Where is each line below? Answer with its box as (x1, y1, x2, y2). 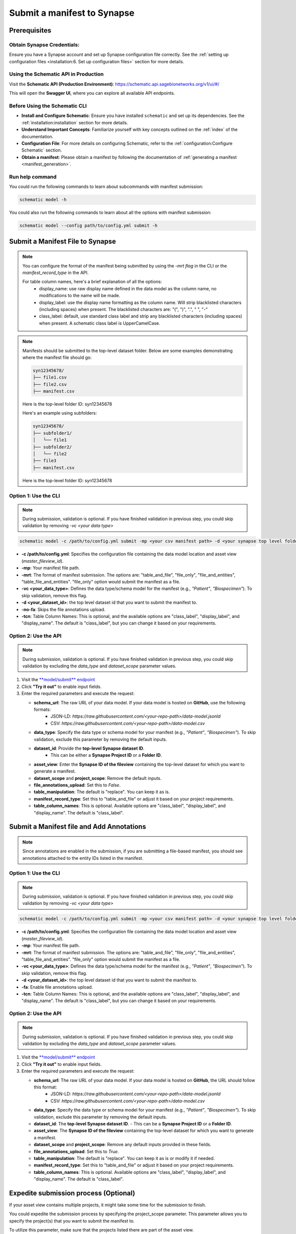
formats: (34, 706, 51, 713)
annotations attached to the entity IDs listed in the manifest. (22, 855, 144, 861)
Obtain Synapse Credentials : (9, 41, 80, 48)
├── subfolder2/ (33, 444, 73, 450)
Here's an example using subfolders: (22, 410, 97, 416)
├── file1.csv (33, 375, 67, 380)
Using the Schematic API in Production (9, 71, 104, 77)
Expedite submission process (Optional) (9, 1189, 136, 1197)
